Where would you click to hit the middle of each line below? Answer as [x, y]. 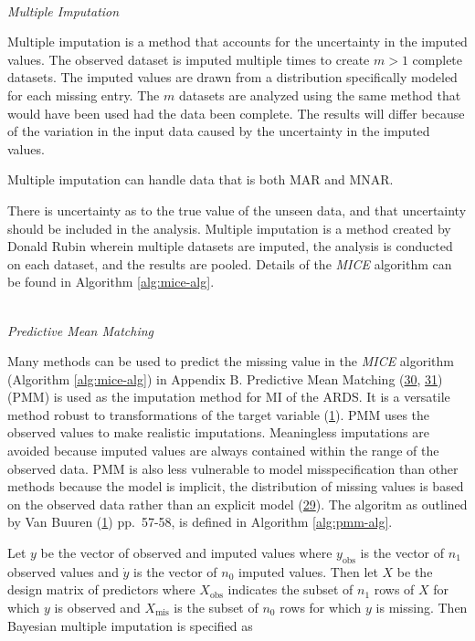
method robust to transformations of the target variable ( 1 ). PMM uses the [219, 414]
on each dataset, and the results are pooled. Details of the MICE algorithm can [230, 263]
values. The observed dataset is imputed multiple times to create [189, 59]
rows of [394, 589]
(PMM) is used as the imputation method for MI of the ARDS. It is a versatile [229, 397]
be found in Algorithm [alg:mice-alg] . [111, 282]
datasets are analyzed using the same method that [320, 95]
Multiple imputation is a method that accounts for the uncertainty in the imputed [237, 42]
